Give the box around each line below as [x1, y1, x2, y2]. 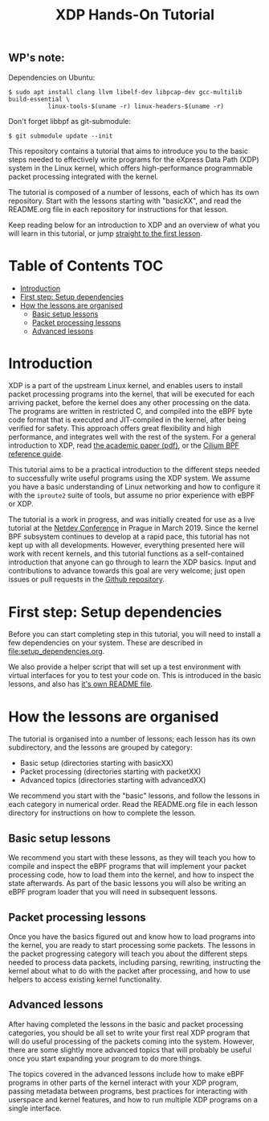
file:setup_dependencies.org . [8, 647, 105, 656]
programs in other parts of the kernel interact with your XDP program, [8, 1078, 239, 1087]
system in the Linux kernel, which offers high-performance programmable [8, 163, 253, 172]
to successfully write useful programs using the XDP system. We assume [8, 474, 251, 483]
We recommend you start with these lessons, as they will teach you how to [8, 853, 255, 862]
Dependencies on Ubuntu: [8, 72, 96, 82]
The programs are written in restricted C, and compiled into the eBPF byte [8, 407, 253, 416]
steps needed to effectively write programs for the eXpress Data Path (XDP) [8, 155, 259, 164]
